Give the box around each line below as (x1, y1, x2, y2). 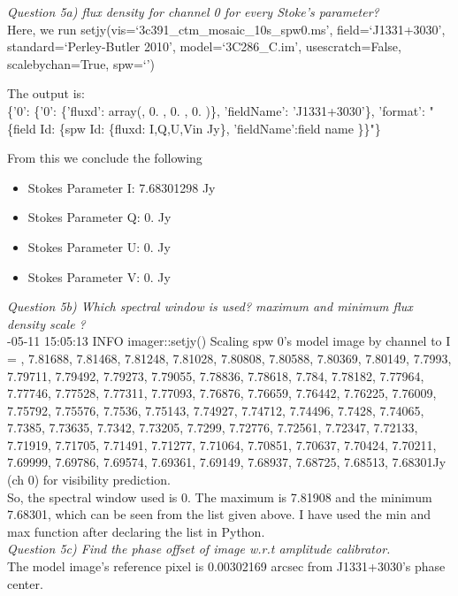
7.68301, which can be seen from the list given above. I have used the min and (7, 505, 431, 523)
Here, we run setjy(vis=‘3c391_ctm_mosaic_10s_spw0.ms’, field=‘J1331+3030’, (7, 19, 446, 38)
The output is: (7, 84, 85, 103)
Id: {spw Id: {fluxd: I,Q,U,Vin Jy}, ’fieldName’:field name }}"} (40, 118, 381, 137)
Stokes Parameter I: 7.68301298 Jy (27, 178, 216, 196)
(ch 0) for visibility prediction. (7, 470, 171, 489)
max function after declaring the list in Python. (7, 522, 265, 540)
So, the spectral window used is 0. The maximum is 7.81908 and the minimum (7, 487, 432, 506)
